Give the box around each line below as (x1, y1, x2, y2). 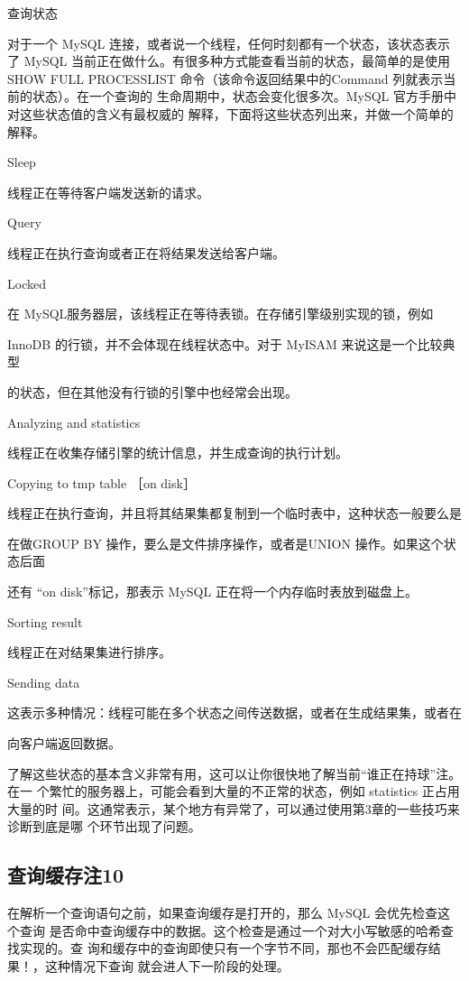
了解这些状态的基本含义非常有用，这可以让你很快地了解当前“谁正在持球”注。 (7, 764, 462, 782)
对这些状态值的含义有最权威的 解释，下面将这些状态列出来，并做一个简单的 (7, 104, 454, 123)
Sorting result (7, 612, 83, 631)
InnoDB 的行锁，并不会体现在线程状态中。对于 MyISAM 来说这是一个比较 (7, 334, 443, 353)
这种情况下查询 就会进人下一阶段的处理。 (44, 956, 290, 975)
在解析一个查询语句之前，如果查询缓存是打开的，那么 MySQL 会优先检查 (7, 903, 437, 922)
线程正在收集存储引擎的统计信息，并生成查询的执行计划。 (7, 443, 348, 462)
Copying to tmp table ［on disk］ (7, 473, 196, 492)
